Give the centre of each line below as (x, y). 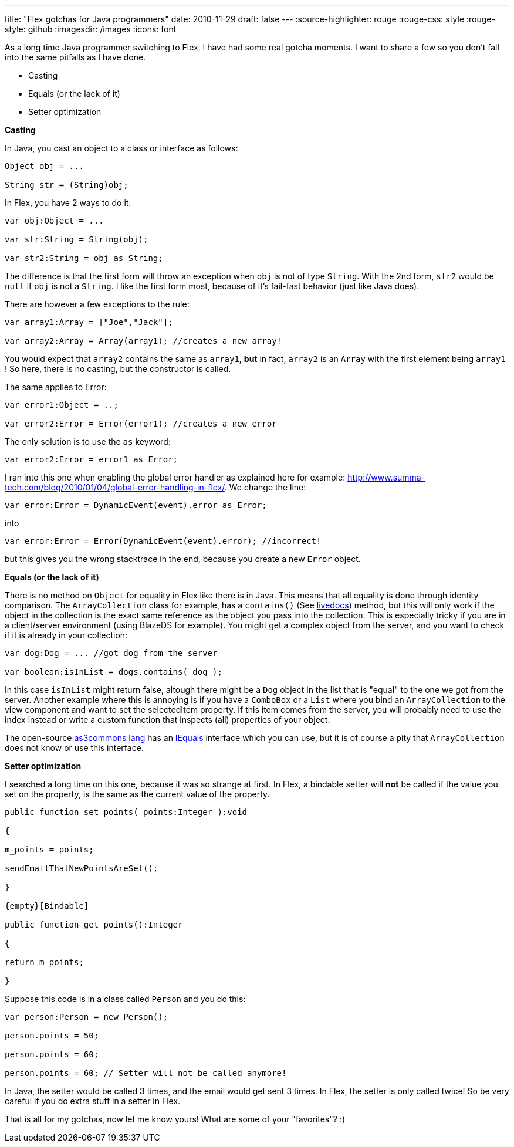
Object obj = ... (44, 166)
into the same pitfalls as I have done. (75, 57)
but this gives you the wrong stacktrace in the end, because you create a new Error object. (183, 559)
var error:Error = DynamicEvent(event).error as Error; (136, 505)
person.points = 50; (52, 1036)
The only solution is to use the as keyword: (88, 441)
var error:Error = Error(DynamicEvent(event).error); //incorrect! (163, 541)
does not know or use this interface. (74, 748)
